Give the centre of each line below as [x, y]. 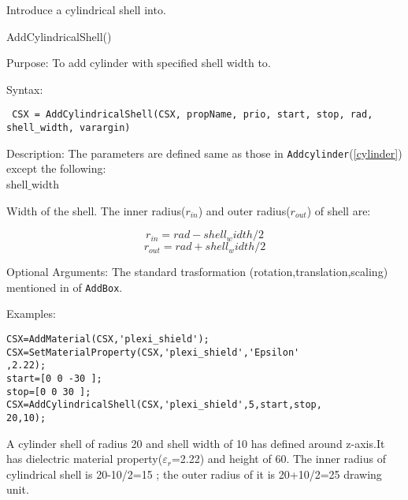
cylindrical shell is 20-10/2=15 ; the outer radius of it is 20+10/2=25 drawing [194, 474]
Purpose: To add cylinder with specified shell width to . [139, 63]
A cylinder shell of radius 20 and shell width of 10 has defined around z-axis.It [196, 443]
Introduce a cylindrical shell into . [86, 9]
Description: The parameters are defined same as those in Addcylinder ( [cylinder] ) [204, 153]
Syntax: [25, 89]
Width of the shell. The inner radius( [96, 210]
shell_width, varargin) [69, 128]
